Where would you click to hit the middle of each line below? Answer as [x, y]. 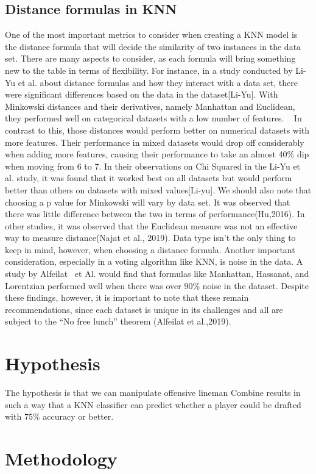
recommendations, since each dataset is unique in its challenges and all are [144, 309]
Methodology [61, 458]
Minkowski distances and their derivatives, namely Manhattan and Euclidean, [150, 106]
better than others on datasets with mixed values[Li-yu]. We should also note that [158, 189]
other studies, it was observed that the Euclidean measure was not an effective [151, 225]
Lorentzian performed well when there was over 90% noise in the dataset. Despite [157, 285]
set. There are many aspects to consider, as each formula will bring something [150, 58]
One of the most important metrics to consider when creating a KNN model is [151, 34]
